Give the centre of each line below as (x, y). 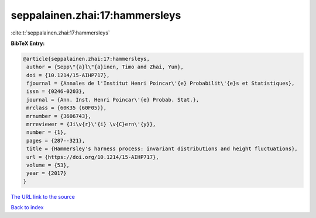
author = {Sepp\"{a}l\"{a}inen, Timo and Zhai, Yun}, (105, 67)
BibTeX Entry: (28, 43)
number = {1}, (47, 132)
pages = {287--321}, (56, 141)
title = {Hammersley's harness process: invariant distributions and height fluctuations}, (162, 149)
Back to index (27, 207)
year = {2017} (47, 173)
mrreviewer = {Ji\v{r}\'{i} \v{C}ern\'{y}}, (91, 124)
